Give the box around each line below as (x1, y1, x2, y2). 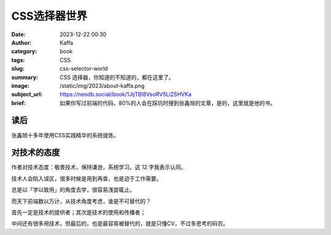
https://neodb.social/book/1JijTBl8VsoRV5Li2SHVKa (59, 91, 192, 98)
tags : (11, 56, 25, 64)
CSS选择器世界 (11, 9, 88, 23)
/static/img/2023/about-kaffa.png (59, 82, 145, 89)
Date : (11, 31, 26, 38)
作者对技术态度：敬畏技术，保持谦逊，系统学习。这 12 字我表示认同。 (11, 163, 187, 171)
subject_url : (11, 91, 43, 98)
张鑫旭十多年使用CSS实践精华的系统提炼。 (11, 131, 120, 139)
